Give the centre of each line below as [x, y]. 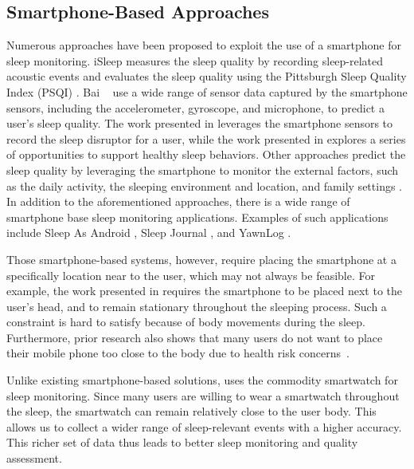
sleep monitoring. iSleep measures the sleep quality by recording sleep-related [195, 60]
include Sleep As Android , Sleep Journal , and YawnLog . [149, 233]
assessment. [34, 458]
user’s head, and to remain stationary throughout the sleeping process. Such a [197, 306]
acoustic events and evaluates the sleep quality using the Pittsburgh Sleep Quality [207, 76]
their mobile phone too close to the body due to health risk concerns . [178, 353]
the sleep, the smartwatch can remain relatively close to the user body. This [191, 411]
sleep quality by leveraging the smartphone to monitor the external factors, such [203, 169]
